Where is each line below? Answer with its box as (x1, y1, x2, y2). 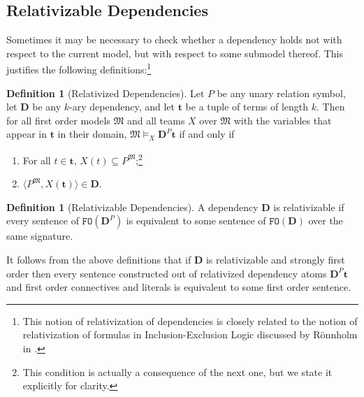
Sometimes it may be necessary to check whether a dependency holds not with (6, 32, 342, 47)
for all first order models (6, 113, 110, 127)
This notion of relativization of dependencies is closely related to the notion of (22, 313, 358, 328)
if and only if (179, 127, 235, 141)
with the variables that (233, 113, 332, 127)
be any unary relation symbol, (217, 85, 346, 100)
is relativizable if (273, 199, 344, 214)
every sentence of (6, 213, 79, 228)
